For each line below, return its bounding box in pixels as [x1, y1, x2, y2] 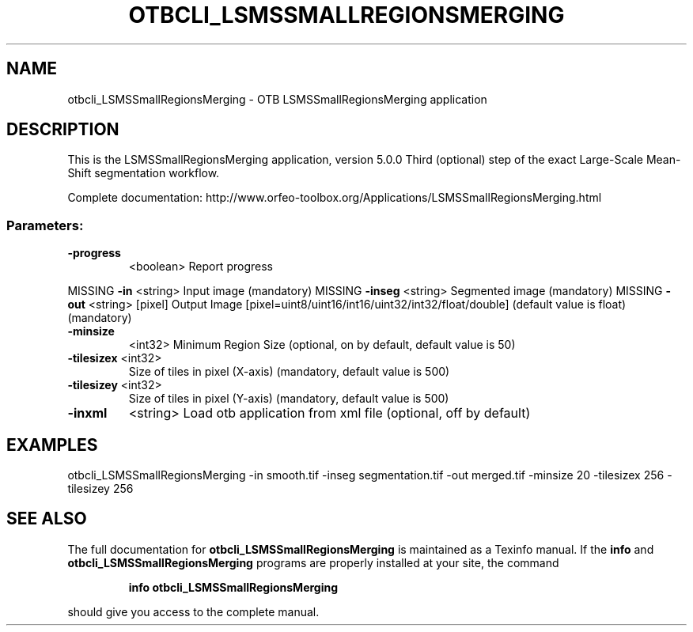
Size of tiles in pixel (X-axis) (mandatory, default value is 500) [128, 365, 450, 379]
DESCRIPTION [6, 119, 119, 140]
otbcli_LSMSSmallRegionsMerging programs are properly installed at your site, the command [67, 555, 559, 570]
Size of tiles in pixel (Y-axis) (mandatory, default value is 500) [128, 392, 449, 406]
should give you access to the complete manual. [67, 604, 320, 619]
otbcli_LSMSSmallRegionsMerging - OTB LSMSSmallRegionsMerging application [67, 92, 487, 106]
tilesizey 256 [67, 482, 134, 496]
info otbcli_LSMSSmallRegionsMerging [128, 580, 339, 594]
